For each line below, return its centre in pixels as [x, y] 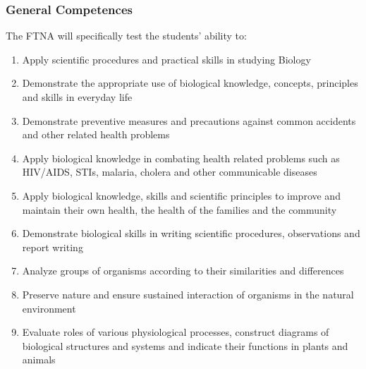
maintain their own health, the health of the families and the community [179, 209]
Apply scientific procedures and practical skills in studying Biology [166, 59]
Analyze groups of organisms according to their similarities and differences [183, 271]
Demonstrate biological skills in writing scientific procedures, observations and [191, 233]
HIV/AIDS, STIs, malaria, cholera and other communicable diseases [170, 172]
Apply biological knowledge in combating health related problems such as [181, 158]
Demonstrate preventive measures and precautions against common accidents [189, 120]
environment [49, 308]
